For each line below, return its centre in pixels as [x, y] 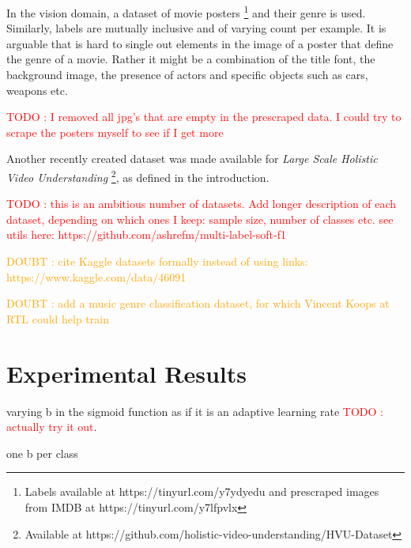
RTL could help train [58, 318]
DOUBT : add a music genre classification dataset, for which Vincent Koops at [198, 303]
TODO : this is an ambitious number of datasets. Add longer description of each [202, 204]
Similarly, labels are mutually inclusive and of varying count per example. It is [196, 28]
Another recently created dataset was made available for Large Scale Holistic [192, 159]
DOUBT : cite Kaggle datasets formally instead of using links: [157, 261]
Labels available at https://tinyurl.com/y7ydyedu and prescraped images [202, 491]
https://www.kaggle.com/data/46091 [96, 276]
